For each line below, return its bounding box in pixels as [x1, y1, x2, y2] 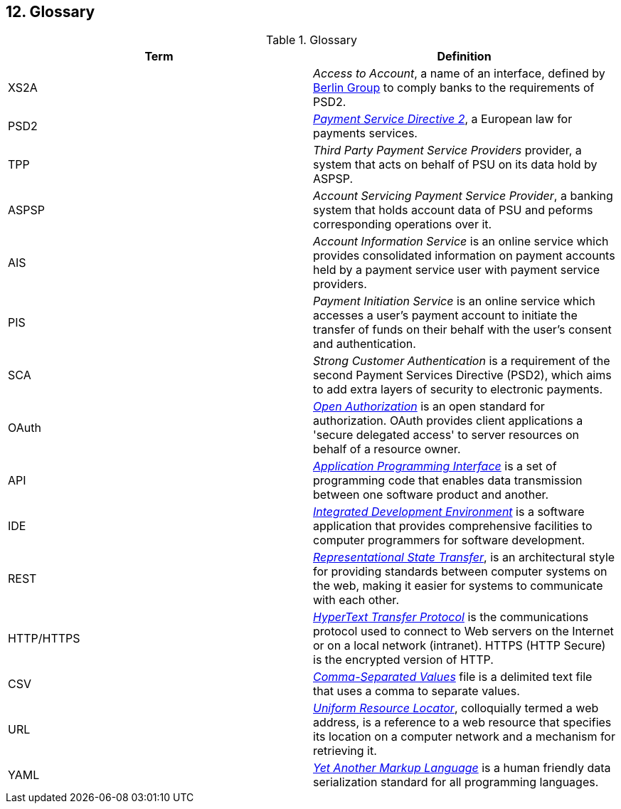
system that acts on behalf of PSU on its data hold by [313, 157, 598, 172]
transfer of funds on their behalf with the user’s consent [313, 322, 612, 337]
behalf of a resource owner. [313, 442, 461, 457]
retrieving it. [313, 744, 377, 758]
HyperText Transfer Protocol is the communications [313, 610, 589, 625]
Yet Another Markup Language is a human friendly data [313, 761, 611, 776]
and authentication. [313, 337, 416, 351]
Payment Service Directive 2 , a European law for [313, 112, 573, 127]
